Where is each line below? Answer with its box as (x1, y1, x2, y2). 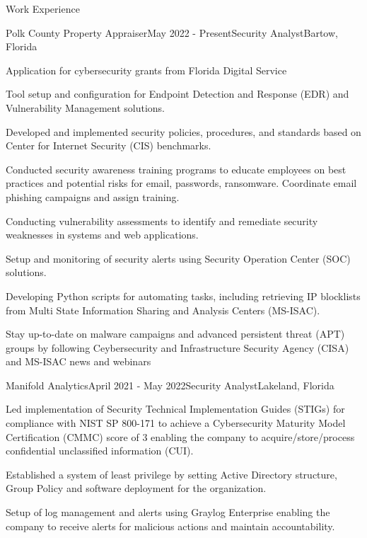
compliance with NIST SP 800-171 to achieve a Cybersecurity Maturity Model (6, 416, 346, 430)
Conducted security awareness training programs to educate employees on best (6, 161, 346, 176)
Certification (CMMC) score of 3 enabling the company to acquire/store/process (6, 429, 355, 444)
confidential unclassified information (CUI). (6, 443, 194, 458)
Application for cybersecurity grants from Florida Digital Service (6, 62, 287, 77)
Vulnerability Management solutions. (6, 100, 165, 115)
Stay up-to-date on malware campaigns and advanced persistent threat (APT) (6, 326, 345, 341)
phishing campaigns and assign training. (6, 189, 180, 204)
